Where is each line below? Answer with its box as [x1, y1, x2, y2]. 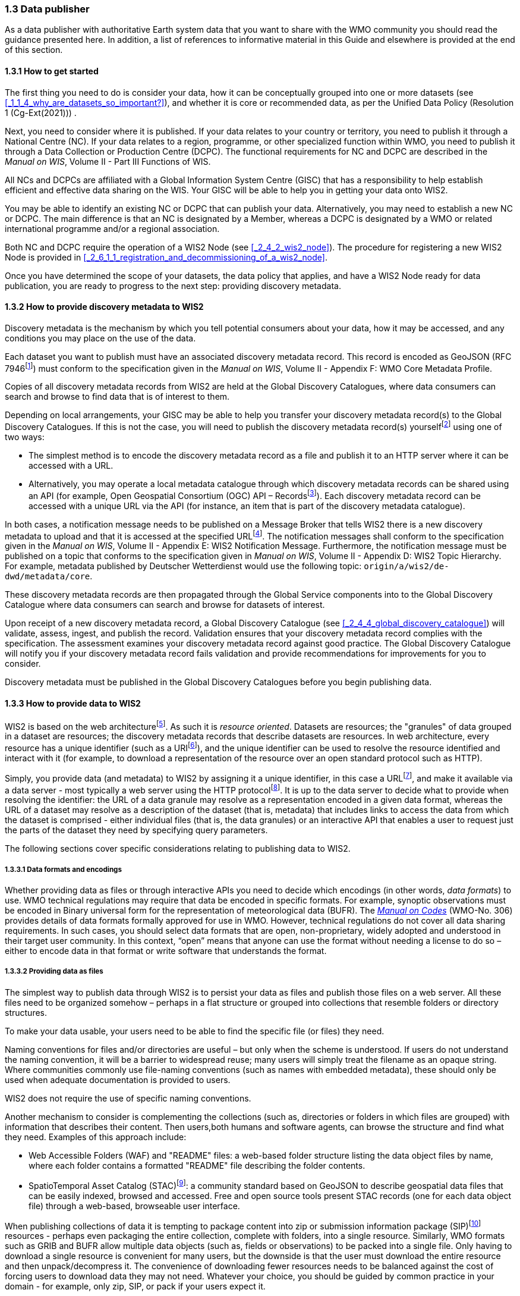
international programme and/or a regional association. [5, 223, 220, 234]
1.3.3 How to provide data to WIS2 [5, 698, 141, 709]
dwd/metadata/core [5, 572, 90, 582]
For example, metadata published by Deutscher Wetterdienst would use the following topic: [5, 561, 362, 572]
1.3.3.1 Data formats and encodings [5, 865, 122, 874]
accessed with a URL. [29, 460, 114, 471]
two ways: [5, 432, 45, 443]
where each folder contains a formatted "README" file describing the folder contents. [29, 1160, 365, 1171]
